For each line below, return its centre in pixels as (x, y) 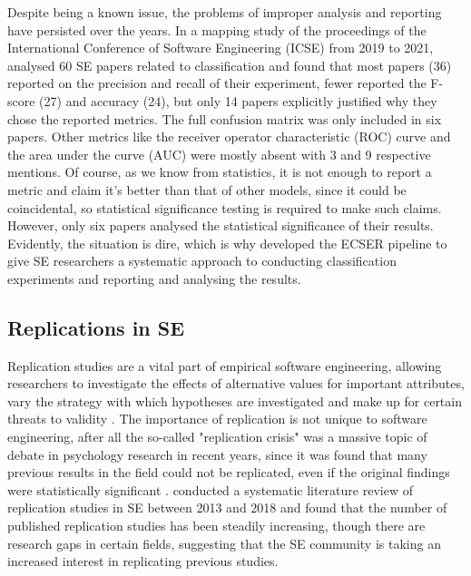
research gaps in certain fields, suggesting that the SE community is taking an (224, 543)
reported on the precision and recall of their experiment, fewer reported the (217, 83)
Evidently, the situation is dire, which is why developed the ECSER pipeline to (227, 243)
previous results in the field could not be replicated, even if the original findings (229, 472)
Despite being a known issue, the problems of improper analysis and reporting (225, 12)
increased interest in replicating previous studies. (143, 561)
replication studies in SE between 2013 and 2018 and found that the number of (227, 508)
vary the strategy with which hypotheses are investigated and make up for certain (235, 400)
